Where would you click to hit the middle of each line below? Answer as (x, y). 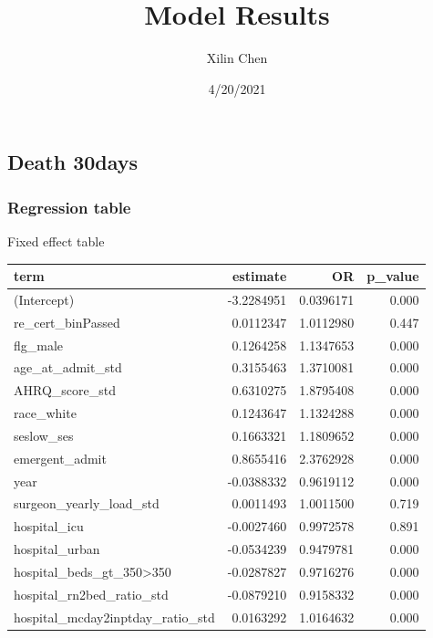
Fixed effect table (56, 241)
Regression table (69, 207)
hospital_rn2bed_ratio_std (91, 594)
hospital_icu (49, 526)
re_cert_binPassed (67, 322)
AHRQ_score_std (65, 390)
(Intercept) (44, 299)
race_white (45, 413)
